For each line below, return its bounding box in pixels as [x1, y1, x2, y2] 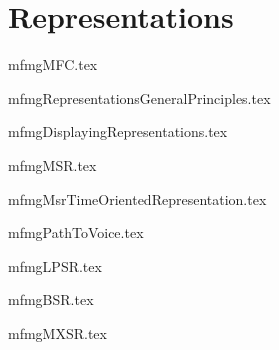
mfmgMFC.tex [8, 54, 98, 75]
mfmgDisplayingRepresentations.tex [8, 121, 228, 142]
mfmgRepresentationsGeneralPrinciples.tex [8, 87, 271, 108]
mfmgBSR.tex [8, 289, 94, 310]
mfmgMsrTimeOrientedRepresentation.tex [8, 188, 267, 209]
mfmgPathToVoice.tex [8, 222, 144, 243]
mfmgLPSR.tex [8, 255, 102, 276]
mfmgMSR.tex [8, 154, 97, 175]
